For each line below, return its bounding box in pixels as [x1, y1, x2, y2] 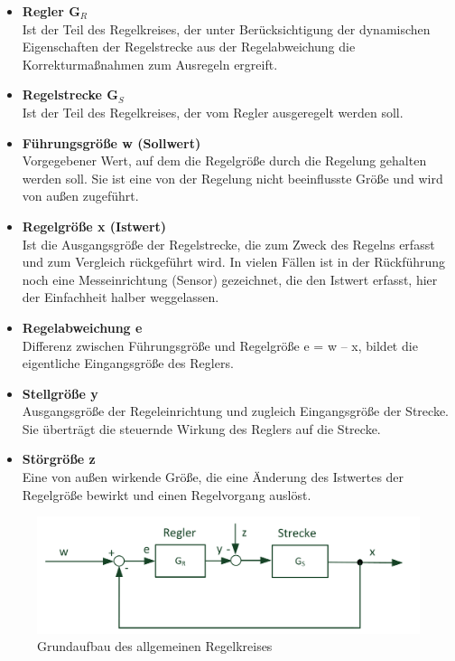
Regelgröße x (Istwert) [22, 216, 167, 235]
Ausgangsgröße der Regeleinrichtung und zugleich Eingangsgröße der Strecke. [22, 401, 449, 420]
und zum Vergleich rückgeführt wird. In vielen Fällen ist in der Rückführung [22, 252, 446, 271]
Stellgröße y [22, 383, 98, 402]
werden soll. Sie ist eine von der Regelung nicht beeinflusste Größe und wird [22, 168, 443, 187]
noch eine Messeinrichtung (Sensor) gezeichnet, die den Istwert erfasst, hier [22, 269, 438, 288]
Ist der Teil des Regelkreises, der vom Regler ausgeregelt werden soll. [22, 102, 404, 121]
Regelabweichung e [22, 317, 143, 336]
